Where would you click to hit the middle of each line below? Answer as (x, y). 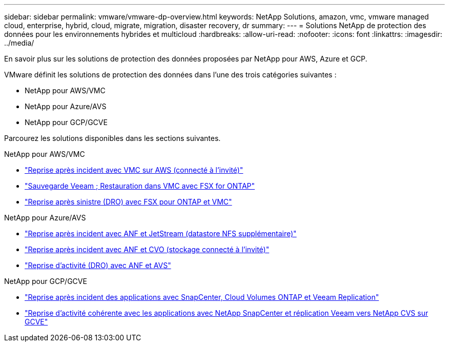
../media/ (19, 43)
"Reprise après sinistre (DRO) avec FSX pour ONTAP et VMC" (128, 202)
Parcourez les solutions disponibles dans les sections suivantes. (113, 138)
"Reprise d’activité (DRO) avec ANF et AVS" (98, 265)
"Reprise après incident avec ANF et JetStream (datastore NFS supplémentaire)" (161, 233)
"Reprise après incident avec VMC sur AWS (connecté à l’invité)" (134, 170)
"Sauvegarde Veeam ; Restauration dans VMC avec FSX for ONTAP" (140, 186)
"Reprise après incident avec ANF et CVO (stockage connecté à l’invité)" (147, 249)
